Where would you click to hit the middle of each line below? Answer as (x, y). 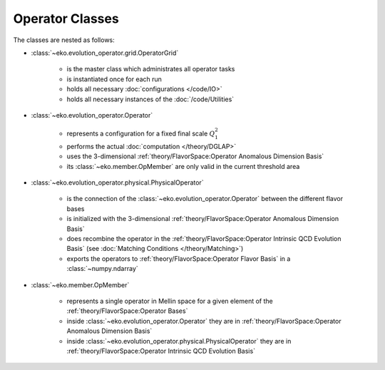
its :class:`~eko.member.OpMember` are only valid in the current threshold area (183, 166)
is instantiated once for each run (114, 79)
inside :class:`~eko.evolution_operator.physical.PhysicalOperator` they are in (179, 341)
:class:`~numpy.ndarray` (102, 269)
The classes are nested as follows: (64, 40)
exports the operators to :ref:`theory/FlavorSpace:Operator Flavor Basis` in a (179, 258)
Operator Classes (66, 19)
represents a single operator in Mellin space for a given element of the (170, 301)
